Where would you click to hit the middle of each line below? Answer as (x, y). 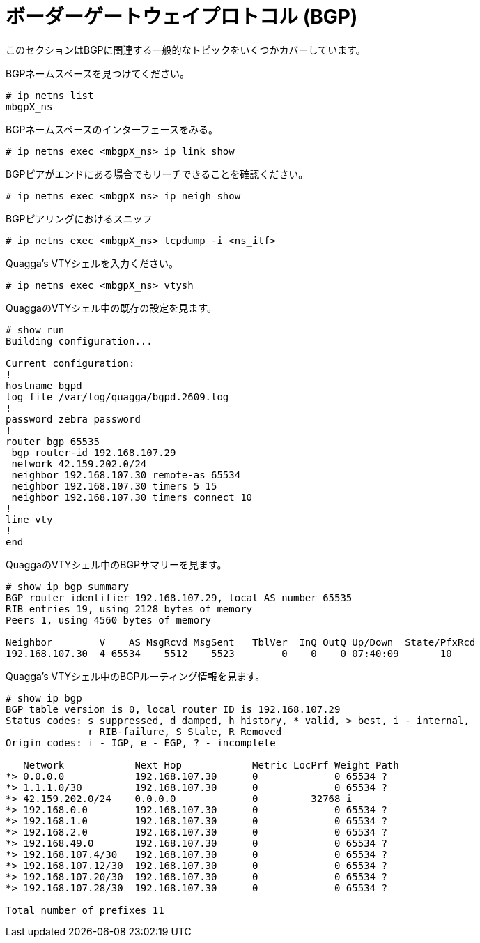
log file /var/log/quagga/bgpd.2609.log (117, 397)
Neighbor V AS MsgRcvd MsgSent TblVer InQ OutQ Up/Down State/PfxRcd (241, 642)
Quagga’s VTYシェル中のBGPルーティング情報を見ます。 (136, 676)
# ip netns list (50, 95)
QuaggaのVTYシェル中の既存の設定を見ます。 (111, 308)
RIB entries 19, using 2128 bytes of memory (129, 609)
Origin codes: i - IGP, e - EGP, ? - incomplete (141, 742)
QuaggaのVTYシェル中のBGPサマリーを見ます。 (116, 564)
